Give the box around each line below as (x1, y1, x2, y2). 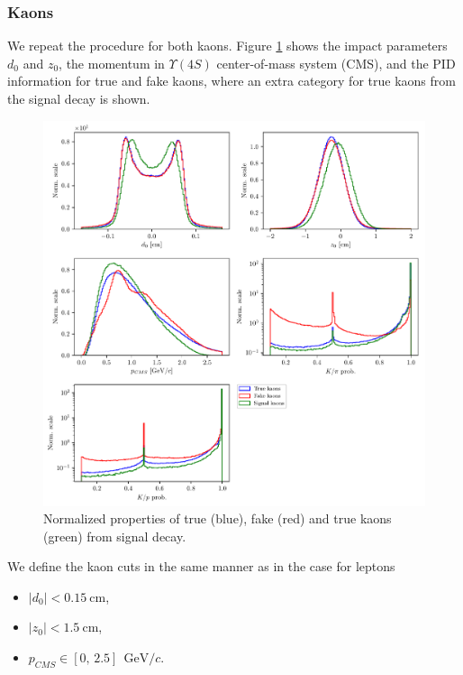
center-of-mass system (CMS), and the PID (216, 53, 456, 72)
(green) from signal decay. (43, 526, 186, 545)
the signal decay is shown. (7, 89, 150, 107)
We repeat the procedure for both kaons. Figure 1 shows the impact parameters (7, 36, 448, 55)
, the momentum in (59, 53, 165, 72)
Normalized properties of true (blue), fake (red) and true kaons (43, 509, 392, 528)
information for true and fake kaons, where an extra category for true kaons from (7, 71, 456, 90)
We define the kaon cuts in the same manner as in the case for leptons (7, 557, 395, 576)
